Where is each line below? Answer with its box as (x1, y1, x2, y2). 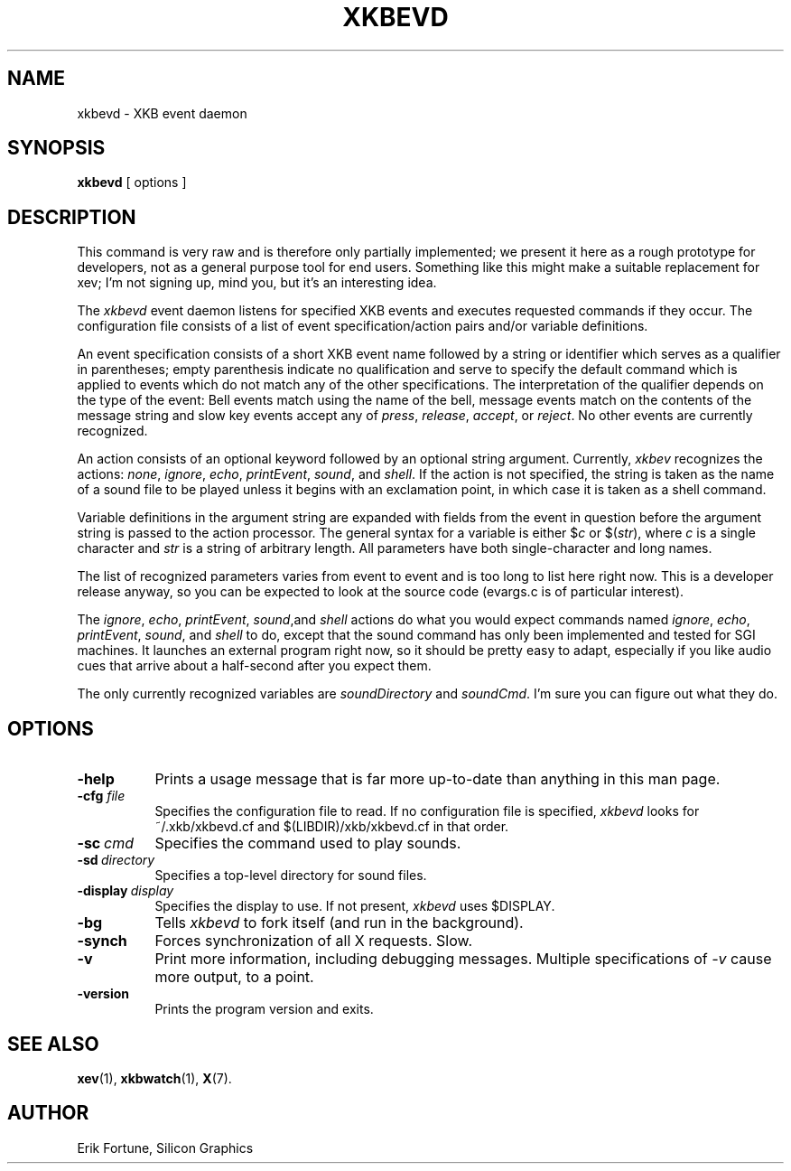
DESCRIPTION (7, 205, 136, 229)
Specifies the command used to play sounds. (154, 834, 461, 853)
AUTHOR (7, 1101, 89, 1125)
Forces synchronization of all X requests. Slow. (154, 932, 472, 951)
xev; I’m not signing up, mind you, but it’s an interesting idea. (77, 275, 437, 291)
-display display (77, 883, 174, 899)
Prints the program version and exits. (154, 1001, 374, 1017)
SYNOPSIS (7, 136, 106, 160)
